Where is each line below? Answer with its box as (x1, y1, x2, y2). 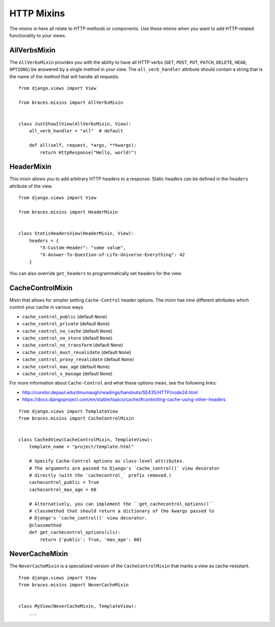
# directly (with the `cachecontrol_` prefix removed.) (29, 473, 172, 478)
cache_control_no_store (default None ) (22, 335, 113, 341)
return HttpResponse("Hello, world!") (40, 149, 137, 155)
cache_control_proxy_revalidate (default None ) (22, 357, 134, 363)
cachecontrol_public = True (29, 479, 99, 485)
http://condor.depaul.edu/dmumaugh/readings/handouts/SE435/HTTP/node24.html (22, 389, 198, 395)
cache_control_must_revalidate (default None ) (22, 349, 132, 355)
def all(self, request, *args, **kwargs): (29, 143, 137, 148)
